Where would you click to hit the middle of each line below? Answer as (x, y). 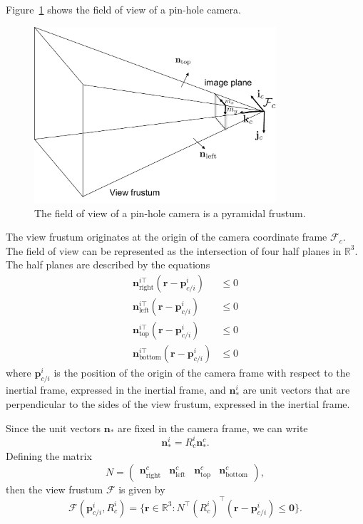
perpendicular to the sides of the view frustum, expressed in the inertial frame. (178, 404)
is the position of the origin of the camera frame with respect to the (202, 373)
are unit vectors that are (296, 389)
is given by (142, 489)
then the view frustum (55, 489)
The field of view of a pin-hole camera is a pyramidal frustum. (170, 213)
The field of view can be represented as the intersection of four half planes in (174, 250)
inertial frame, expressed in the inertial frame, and (116, 389)
